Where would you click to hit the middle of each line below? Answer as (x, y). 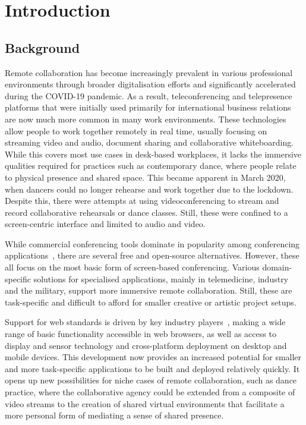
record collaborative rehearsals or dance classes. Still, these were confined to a (146, 212)
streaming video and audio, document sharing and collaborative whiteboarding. (149, 142)
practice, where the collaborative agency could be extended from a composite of (150, 392)
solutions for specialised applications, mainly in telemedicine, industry (161, 278)
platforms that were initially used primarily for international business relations (148, 107)
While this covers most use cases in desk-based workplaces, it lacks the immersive (153, 154)
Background (42, 47)
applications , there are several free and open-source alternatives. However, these (152, 255)
